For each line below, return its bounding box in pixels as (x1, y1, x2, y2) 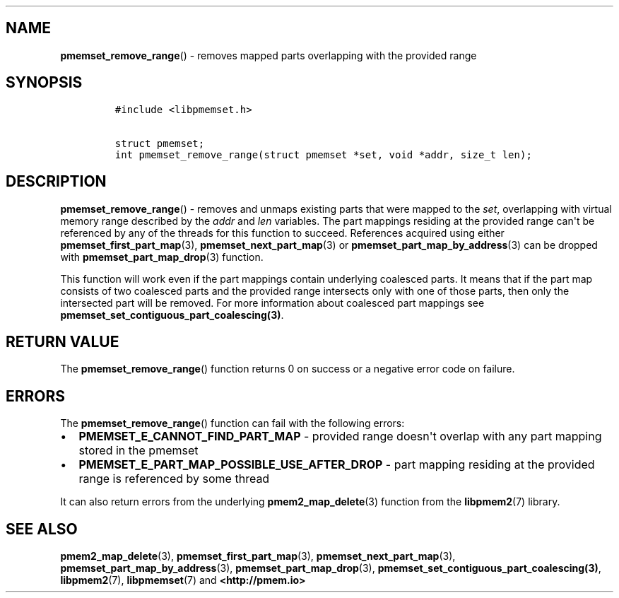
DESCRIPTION (6, 172, 107, 191)
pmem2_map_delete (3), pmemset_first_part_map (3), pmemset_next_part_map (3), (60, 550, 456, 563)
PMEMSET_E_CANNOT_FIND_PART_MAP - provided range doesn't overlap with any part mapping (78, 429, 602, 444)
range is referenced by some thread (78, 471, 270, 486)
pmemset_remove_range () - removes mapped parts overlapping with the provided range (60, 49, 477, 61)
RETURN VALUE (6, 332, 119, 351)
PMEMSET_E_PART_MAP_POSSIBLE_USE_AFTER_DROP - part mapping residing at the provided (78, 457, 595, 472)
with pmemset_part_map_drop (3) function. (60, 250, 264, 263)
